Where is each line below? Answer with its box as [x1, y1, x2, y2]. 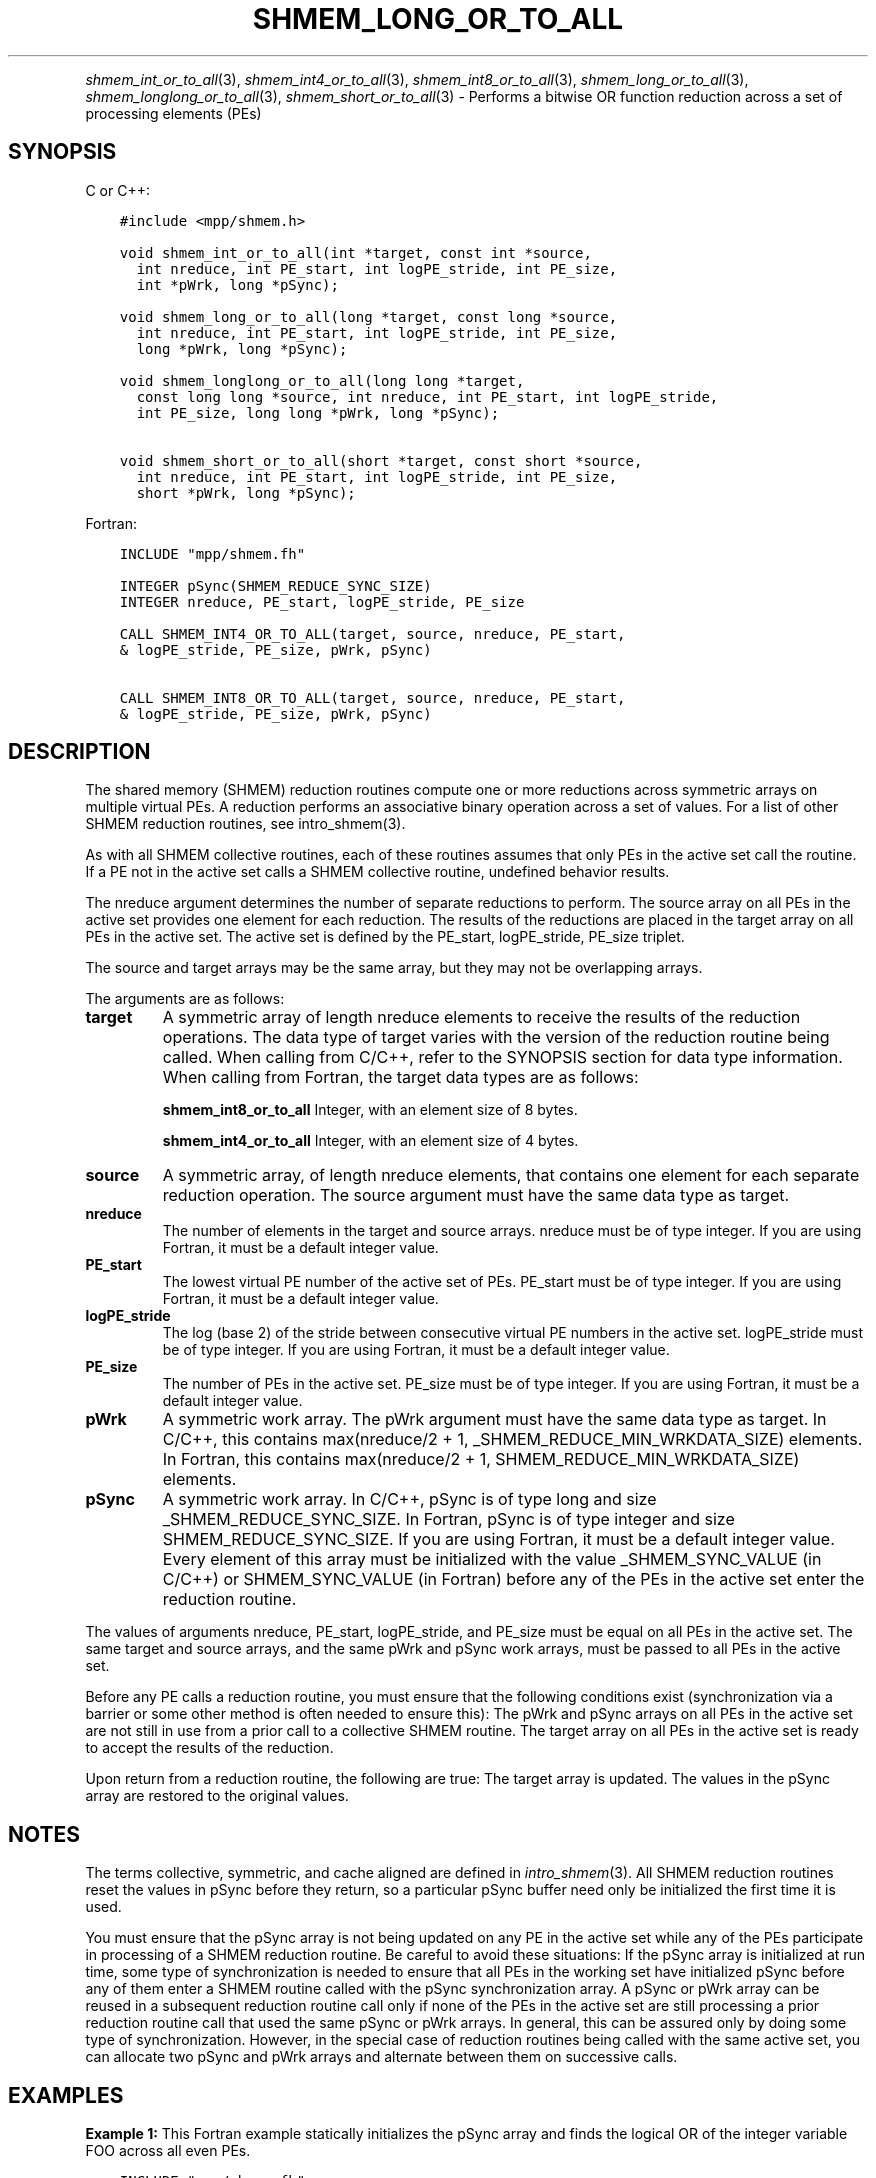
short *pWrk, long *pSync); [136, 484, 356, 501]
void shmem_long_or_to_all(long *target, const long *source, [119, 308, 618, 325]
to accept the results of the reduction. [85, 1739, 334, 1757]
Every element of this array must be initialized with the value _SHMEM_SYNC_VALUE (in [162, 1549, 822, 1570]
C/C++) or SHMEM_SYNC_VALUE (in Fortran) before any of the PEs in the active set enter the [162, 1569, 865, 1590]
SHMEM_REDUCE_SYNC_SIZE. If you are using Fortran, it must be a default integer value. [162, 1529, 835, 1550]
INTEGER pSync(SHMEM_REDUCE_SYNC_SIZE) [119, 577, 432, 594]
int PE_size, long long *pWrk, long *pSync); [136, 404, 500, 421]
